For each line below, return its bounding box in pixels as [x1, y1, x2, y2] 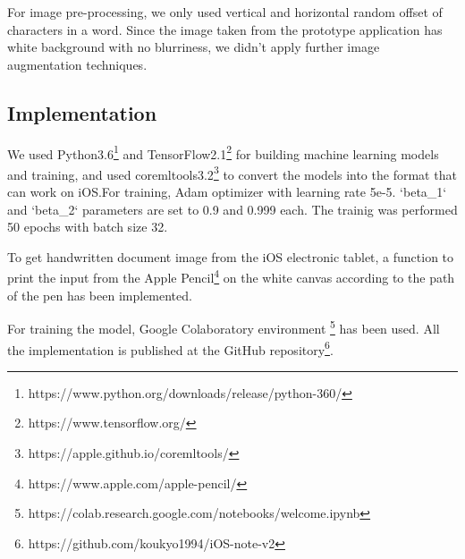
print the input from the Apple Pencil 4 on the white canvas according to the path [7, 266, 455, 287]
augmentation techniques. [7, 55, 148, 73]
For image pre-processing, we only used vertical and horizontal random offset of [7, 3, 443, 21]
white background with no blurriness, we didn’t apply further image [7, 38, 380, 56]
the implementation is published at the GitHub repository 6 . [7, 337, 334, 359]
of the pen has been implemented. [7, 285, 192, 304]
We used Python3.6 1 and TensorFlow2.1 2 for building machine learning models [7, 141, 439, 163]
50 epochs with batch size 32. [7, 217, 168, 236]
